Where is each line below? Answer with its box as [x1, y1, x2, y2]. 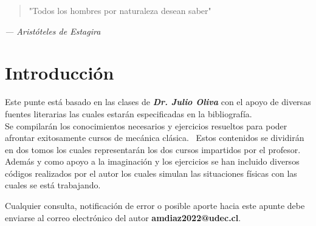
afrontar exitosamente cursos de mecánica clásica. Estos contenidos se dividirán [5, 131, 304, 144]
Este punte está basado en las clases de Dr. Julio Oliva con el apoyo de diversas [5, 95, 311, 108]
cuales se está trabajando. [5, 179, 101, 191]
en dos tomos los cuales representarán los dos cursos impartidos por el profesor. [5, 143, 301, 156]
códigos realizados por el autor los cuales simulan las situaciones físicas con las [5, 166, 297, 179]
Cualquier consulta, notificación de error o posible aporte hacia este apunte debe [5, 199, 305, 212]
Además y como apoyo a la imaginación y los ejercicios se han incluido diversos [5, 155, 300, 168]
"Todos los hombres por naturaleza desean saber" [29, 4, 211, 16]
